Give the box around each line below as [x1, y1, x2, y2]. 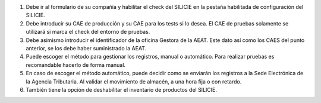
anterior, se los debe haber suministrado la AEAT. [26, 44, 147, 51]
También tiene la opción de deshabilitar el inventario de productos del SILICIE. [26, 86, 217, 93]
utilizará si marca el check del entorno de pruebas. [26, 28, 150, 36]
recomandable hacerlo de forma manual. [26, 61, 126, 68]
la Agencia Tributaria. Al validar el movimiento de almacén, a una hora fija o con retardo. [26, 78, 242, 85]
